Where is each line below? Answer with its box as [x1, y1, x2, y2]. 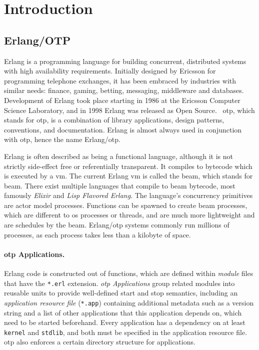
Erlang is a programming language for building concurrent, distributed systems [4, 55, 246, 66]
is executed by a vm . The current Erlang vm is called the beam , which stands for [4, 170, 253, 181]
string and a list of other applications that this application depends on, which [4, 307, 242, 317]
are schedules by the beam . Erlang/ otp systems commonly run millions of [4, 219, 229, 230]
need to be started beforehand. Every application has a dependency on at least [4, 317, 245, 327]
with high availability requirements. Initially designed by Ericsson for [4, 65, 216, 76]
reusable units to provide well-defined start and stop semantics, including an [4, 287, 238, 298]
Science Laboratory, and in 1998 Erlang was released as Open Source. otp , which [4, 104, 255, 115]
